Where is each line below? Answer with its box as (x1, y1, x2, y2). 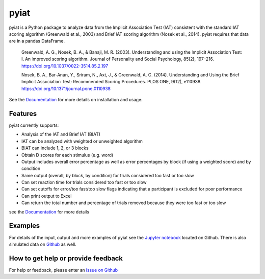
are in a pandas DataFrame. (9, 38, 65, 44)
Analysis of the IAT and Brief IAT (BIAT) (21, 131, 101, 137)
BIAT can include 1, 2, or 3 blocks (21, 145, 89, 151)
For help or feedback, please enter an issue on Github (9, 267, 118, 273)
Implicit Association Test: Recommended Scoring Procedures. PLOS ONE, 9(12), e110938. (21, 79, 202, 85)
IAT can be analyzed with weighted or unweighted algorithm (21, 138, 143, 144)
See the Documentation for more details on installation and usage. (9, 97, 143, 103)
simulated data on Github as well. (9, 241, 77, 247)
